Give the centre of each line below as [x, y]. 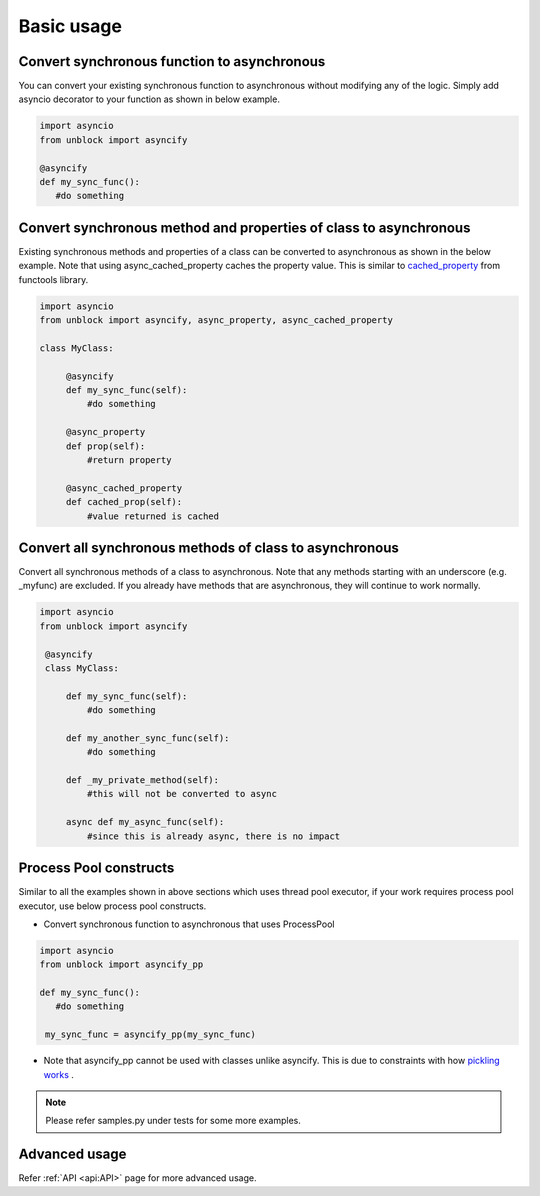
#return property [129, 459]
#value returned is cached [153, 516]
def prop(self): [105, 446]
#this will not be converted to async [181, 794]
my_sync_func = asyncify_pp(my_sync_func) [151, 1034]
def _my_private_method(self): [142, 780]
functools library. [53, 279]
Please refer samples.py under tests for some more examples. [173, 1121]
